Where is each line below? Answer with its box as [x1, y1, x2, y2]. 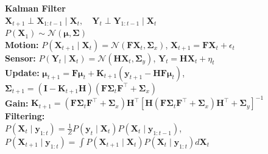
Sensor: [5, 51, 36, 64]
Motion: [5, 38, 39, 51]
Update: [5, 66, 40, 79]
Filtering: [5, 110, 45, 122]
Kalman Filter [5, 2, 66, 14]
